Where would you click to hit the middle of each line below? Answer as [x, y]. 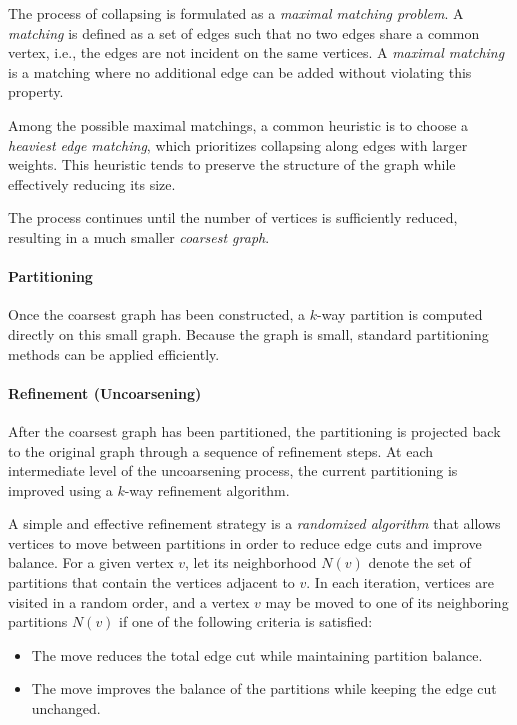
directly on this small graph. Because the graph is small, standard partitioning [248, 333]
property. [36, 91]
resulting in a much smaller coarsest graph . [139, 236]
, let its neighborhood [251, 562]
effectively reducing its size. [92, 183]
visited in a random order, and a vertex [129, 601]
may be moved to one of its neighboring [387, 601]
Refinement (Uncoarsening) [105, 392]
